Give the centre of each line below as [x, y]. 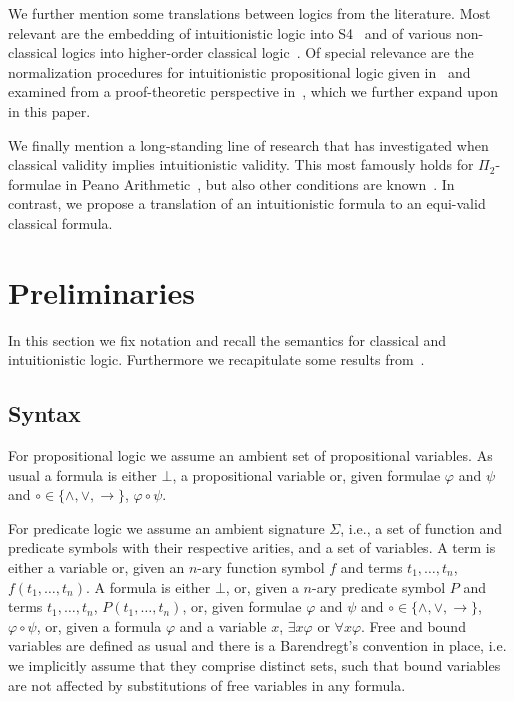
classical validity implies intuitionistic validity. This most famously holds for [241, 164]
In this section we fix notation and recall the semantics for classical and [227, 339]
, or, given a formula [99, 625]
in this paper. [49, 110]
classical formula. [60, 222]
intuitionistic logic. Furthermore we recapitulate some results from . [216, 359]
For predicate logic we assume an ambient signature [166, 527]
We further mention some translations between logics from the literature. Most [249, 13]
